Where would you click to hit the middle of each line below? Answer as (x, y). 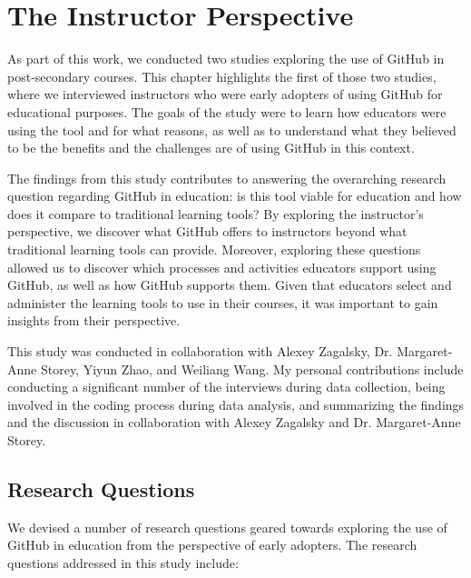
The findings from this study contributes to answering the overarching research (227, 178)
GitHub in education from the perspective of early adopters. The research (212, 545)
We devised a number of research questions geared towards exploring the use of (227, 527)
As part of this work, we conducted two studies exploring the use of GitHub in (226, 59)
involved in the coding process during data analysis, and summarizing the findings (236, 404)
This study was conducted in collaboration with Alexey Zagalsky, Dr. (200, 351)
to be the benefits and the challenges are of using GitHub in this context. (211, 148)
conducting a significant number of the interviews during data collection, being (226, 387)
